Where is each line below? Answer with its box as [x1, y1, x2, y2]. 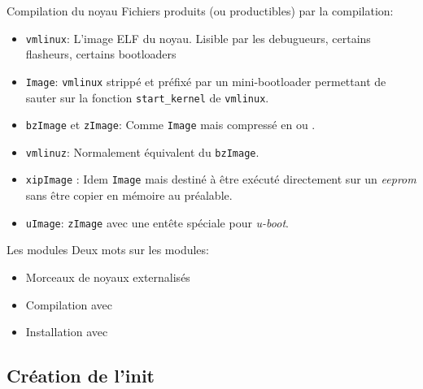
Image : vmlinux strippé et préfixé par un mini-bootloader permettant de [25, 72, 386, 89]
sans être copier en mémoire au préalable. [25, 187, 233, 204]
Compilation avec [25, 296, 112, 313]
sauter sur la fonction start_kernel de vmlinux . [25, 89, 269, 106]
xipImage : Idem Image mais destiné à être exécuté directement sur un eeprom [25, 171, 416, 188]
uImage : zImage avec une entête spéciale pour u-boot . [25, 214, 289, 231]
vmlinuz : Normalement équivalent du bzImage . [25, 143, 259, 160]
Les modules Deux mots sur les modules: [7, 241, 209, 258]
